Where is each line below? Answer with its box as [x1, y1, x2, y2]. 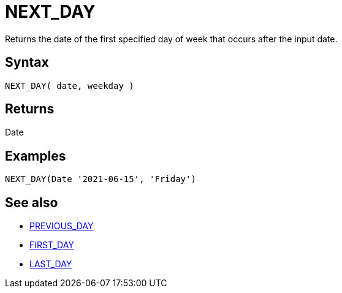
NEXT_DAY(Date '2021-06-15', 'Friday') [5, 174, 196, 185]
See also [5, 194, 58, 210]
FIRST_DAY [29, 240, 74, 251]
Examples [5, 148, 66, 164]
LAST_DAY [29, 259, 72, 270]
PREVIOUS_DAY [29, 221, 94, 232]
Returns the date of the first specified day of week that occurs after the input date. [5, 33, 338, 44]
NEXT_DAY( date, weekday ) [5, 80, 134, 91]
